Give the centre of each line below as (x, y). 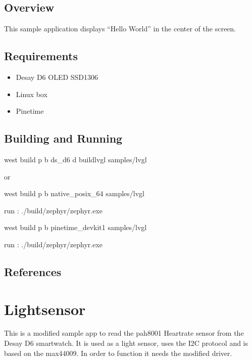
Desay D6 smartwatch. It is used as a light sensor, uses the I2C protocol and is (126, 343)
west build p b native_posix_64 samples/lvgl (74, 193)
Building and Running (63, 138)
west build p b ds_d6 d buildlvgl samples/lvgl (75, 159)
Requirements (41, 56)
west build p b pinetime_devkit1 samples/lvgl (75, 227)
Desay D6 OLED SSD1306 (57, 77)
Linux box (32, 94)
